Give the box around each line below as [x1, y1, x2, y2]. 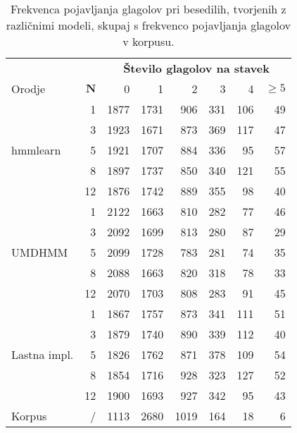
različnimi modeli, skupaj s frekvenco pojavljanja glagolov [6, 17, 291, 33]
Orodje [11, 80, 46, 97]
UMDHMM [11, 244, 68, 260]
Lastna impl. [11, 346, 74, 362]
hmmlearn [11, 142, 61, 158]
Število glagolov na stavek [123, 60, 270, 76]
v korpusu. [122, 33, 175, 49]
